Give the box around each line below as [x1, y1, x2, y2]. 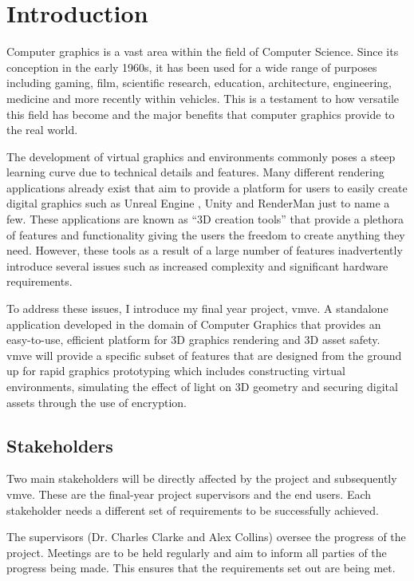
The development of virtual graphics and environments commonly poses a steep [6, 148, 396, 164]
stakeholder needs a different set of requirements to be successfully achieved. [6, 501, 379, 518]
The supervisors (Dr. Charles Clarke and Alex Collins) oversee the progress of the [6, 528, 406, 545]
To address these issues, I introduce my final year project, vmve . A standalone [6, 300, 388, 317]
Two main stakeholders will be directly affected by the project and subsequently [6, 470, 397, 487]
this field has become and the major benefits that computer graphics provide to [6, 105, 395, 122]
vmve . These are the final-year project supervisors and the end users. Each [6, 485, 372, 502]
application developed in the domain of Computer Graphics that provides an [6, 315, 381, 332]
